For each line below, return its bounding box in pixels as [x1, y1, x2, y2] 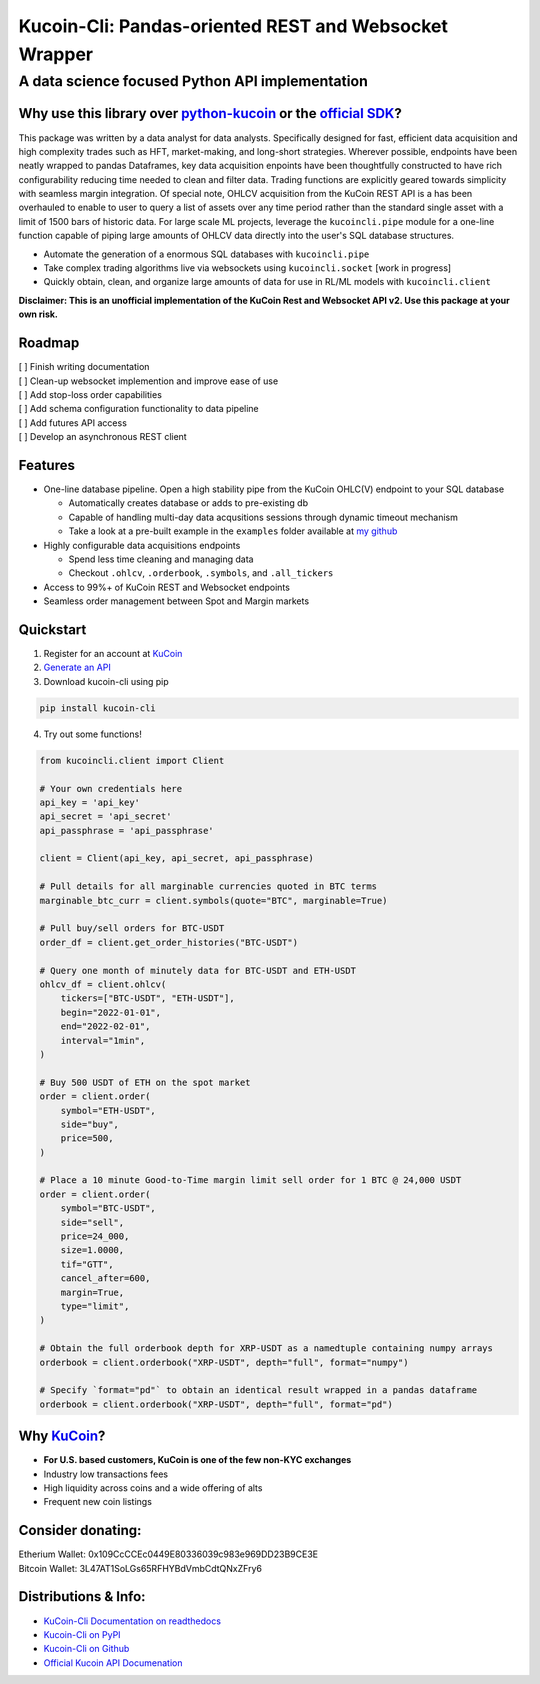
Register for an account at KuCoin [43, 648, 183, 659]
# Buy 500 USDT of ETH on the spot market [39, 1076, 251, 1088]
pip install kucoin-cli [39, 702, 157, 714]
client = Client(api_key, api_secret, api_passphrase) [39, 853, 314, 864]
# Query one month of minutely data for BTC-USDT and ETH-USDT [39, 965, 357, 976]
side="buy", [60, 1118, 120, 1130]
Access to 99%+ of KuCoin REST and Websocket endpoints [43, 581, 290, 593]
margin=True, [60, 1286, 125, 1298]
